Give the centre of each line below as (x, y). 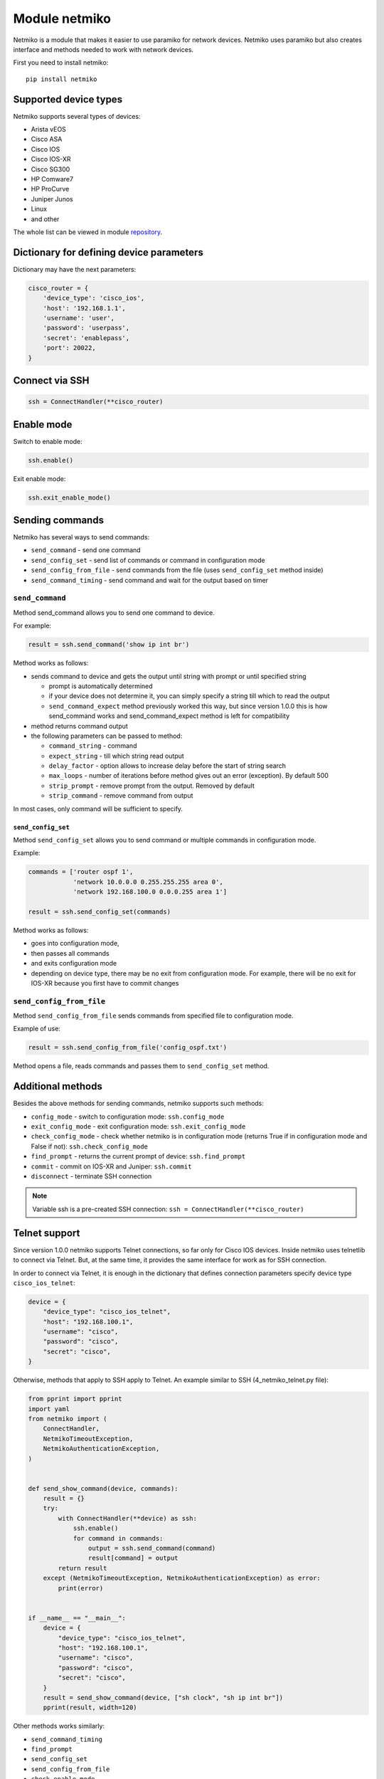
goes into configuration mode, (75, 944)
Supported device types (68, 99)
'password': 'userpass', (86, 328)
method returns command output (79, 726)
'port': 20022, (69, 348)
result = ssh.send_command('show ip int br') (109, 645)
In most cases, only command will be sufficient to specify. (98, 808)
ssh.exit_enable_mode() (70, 497)
